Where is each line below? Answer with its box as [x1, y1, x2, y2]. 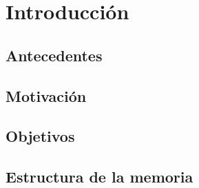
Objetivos [6, 125, 75, 147]
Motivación [6, 85, 87, 106]
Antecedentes [6, 44, 103, 65]
